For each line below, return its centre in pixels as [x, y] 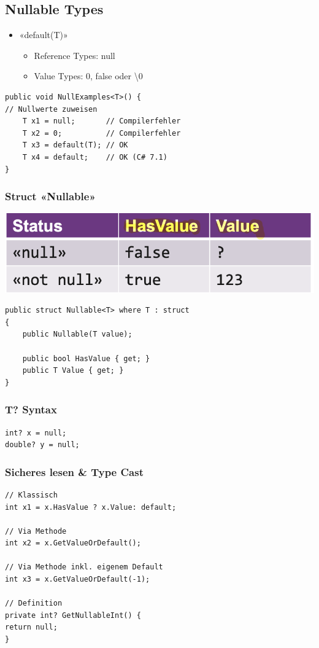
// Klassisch [31, 495]
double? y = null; [42, 445]
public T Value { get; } [73, 371]
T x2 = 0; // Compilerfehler [102, 133]
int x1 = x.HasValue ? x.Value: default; [91, 507]
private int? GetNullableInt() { [73, 615]
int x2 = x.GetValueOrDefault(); [73, 543]
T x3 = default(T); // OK [75, 145]
